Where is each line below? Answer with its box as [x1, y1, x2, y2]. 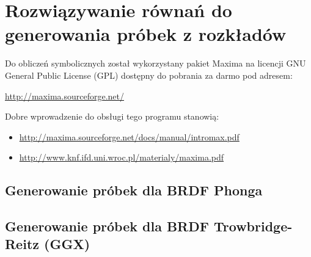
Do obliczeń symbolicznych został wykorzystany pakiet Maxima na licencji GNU [5, 57, 306, 70]
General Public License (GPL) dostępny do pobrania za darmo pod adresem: [5, 68, 293, 81]
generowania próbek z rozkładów [5, 21, 287, 46]
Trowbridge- [214, 217, 293, 236]
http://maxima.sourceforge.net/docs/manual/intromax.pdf [19, 130, 240, 143]
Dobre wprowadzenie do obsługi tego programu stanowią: [5, 110, 219, 123]
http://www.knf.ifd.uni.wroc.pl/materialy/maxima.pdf [19, 151, 224, 164]
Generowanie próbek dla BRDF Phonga [5, 181, 263, 200]
